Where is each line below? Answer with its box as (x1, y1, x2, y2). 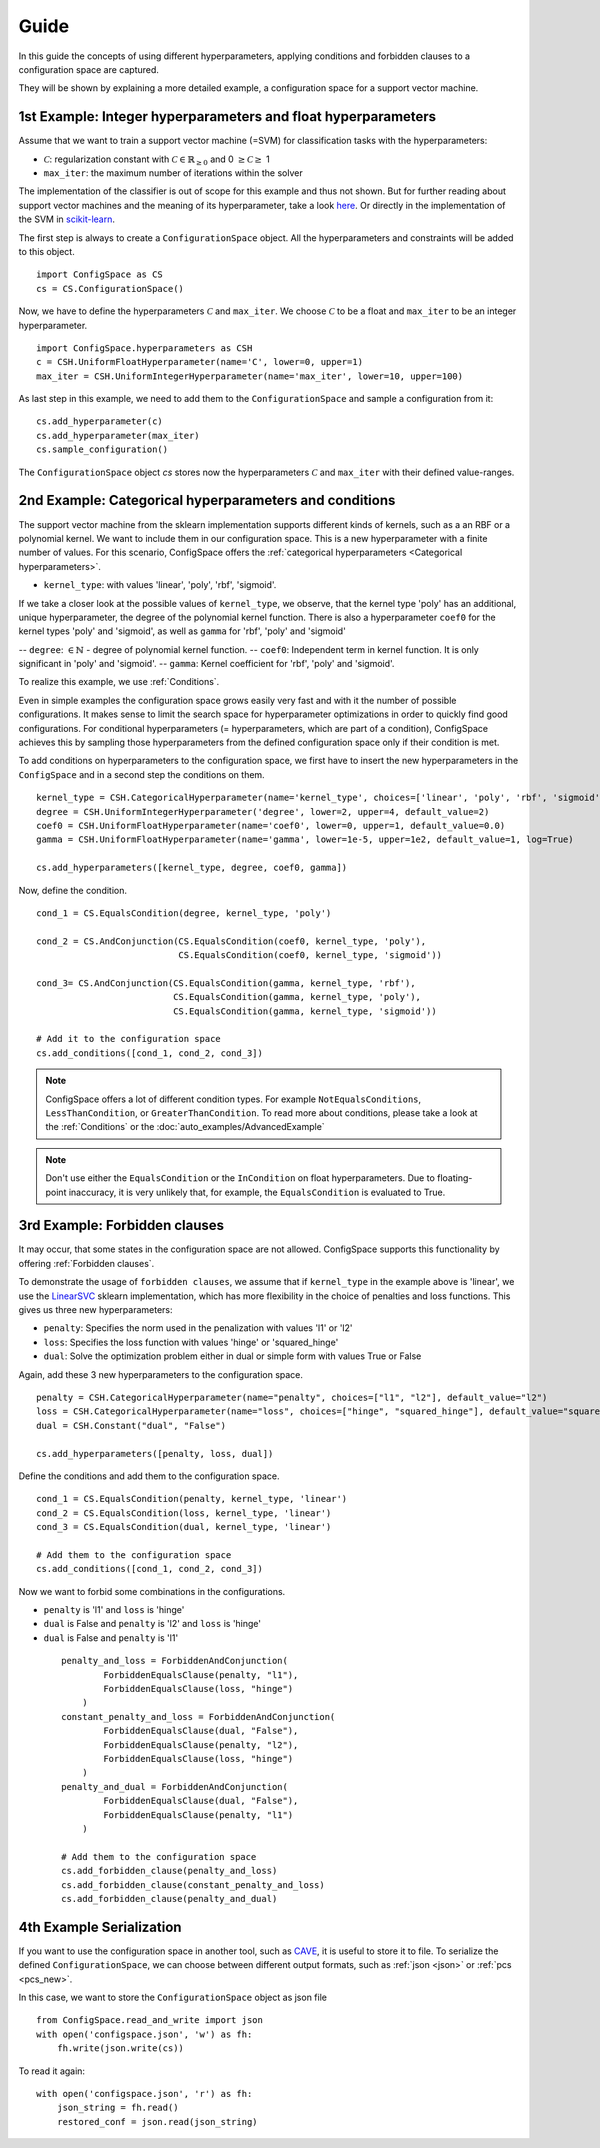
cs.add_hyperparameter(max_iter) (36, 430, 200, 441)
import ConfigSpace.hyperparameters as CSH (36, 342, 253, 354)
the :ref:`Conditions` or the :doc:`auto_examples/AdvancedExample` (45, 1121, 325, 1133)
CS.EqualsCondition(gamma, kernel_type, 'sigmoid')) (173, 1005, 437, 1017)
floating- (436, 1172, 473, 1184)
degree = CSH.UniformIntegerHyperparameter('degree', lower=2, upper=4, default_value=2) (36, 806, 490, 817)
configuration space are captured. (18, 63, 160, 75)
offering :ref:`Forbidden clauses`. (18, 1257, 155, 1269)
